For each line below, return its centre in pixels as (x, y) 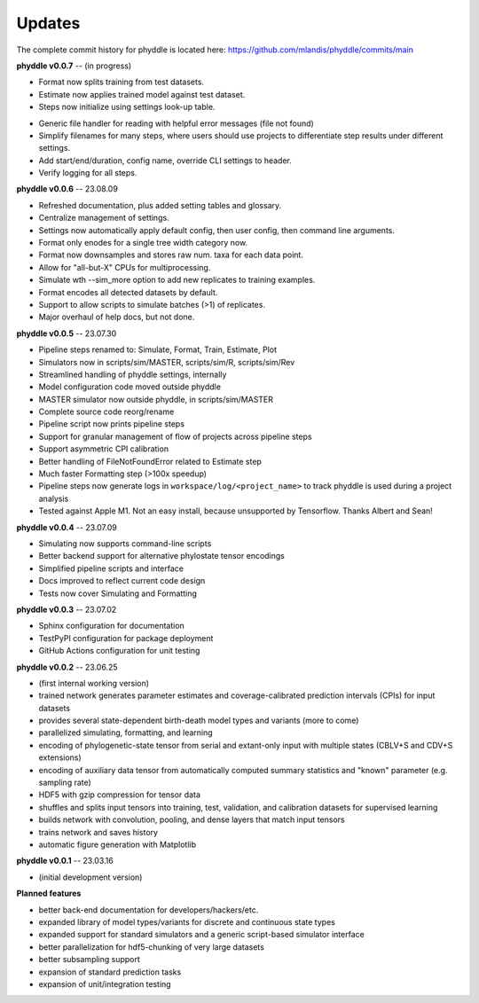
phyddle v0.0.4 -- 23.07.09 (67, 527)
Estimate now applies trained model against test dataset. (142, 94)
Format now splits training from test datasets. (121, 82)
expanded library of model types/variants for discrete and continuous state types (187, 921)
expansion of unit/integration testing (105, 983)
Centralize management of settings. (104, 218)
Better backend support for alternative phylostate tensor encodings (162, 556)
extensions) (60, 757)
